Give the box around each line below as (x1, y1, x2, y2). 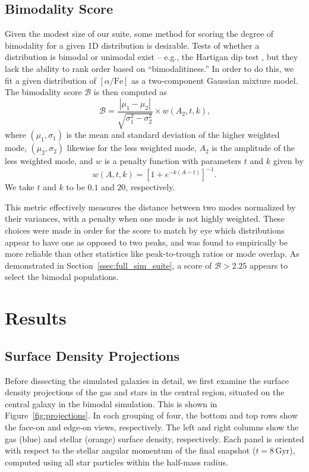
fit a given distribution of (5, 74, 96, 86)
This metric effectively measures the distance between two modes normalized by (5, 200, 296, 213)
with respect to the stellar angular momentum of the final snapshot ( (5, 444, 256, 457)
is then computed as (93, 86, 167, 98)
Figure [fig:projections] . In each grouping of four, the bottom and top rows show (5, 409, 298, 421)
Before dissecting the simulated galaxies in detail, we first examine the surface (5, 374, 289, 386)
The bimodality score (5, 86, 82, 98)
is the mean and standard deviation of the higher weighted (66, 128, 280, 141)
